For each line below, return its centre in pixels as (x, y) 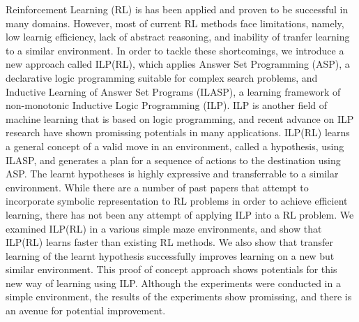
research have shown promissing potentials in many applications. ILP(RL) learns (178, 132)
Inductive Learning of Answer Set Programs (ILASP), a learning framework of (173, 91)
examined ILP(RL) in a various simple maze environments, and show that (164, 228)
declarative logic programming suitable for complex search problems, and (162, 77)
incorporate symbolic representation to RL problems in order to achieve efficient (177, 201)
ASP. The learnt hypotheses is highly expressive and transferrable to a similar (172, 174)
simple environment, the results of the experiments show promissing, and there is (179, 297)
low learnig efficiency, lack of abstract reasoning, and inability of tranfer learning (178, 37)
